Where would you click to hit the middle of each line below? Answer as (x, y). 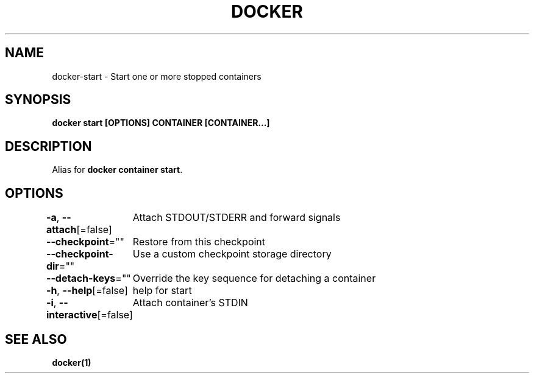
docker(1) (72, 362)
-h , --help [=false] (87, 291)
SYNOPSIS (38, 100)
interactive (72, 315)
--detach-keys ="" (88, 278)
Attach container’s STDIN (190, 303)
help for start (162, 291)
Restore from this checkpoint (199, 242)
